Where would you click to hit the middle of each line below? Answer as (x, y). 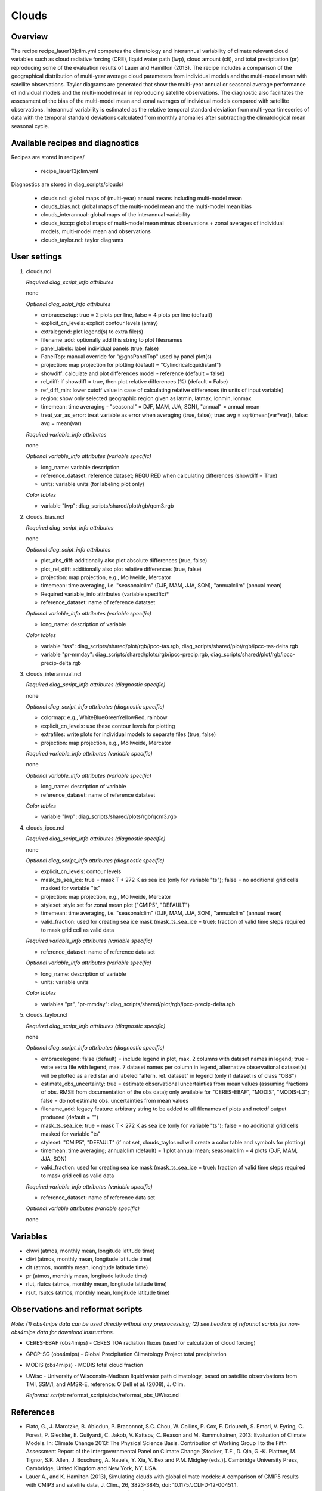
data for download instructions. (75, 1332)
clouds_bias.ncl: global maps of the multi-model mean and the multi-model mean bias (146, 206)
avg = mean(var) (61, 423)
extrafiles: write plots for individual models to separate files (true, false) (129, 734)
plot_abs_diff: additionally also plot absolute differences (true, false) (124, 561)
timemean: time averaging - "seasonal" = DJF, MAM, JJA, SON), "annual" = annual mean (150, 407)
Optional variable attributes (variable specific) (83, 1208)
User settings (37, 257)
